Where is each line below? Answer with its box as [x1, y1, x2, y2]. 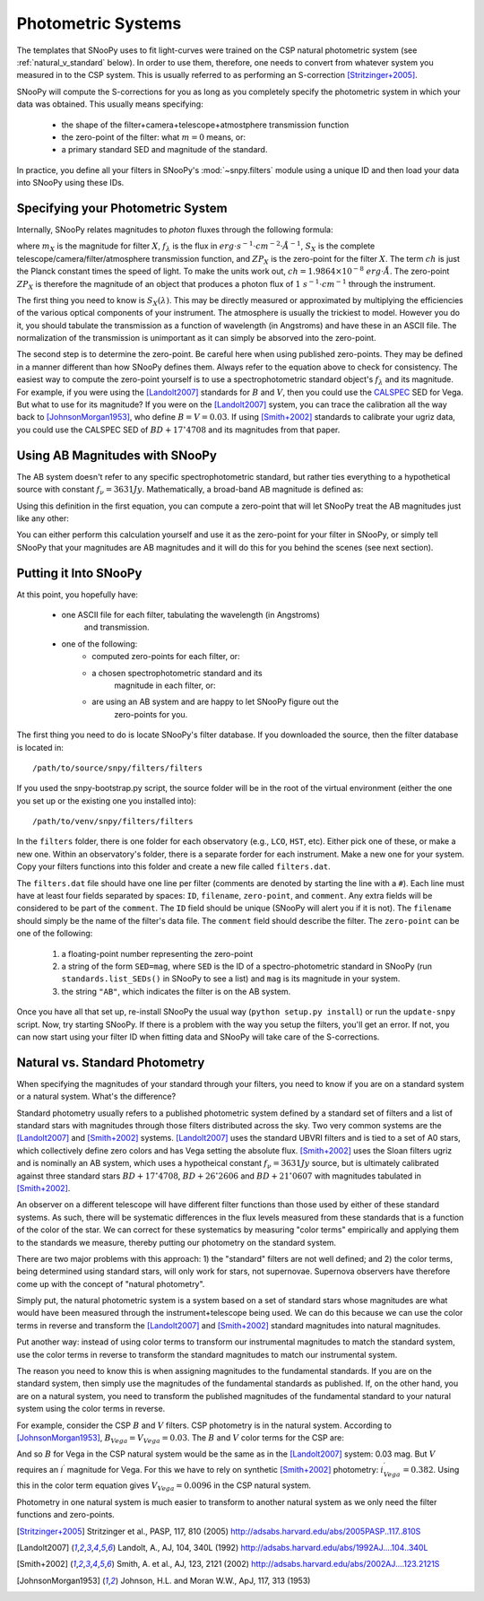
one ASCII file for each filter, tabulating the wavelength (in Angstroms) [61, 609, 320, 620]
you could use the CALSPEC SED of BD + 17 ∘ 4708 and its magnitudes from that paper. [16, 423, 341, 435]
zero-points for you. [114, 709, 188, 719]
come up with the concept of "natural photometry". [16, 1278, 205, 1289]
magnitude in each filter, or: [114, 680, 216, 691]
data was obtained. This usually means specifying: [16, 99, 203, 109]
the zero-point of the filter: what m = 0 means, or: [61, 131, 246, 143]
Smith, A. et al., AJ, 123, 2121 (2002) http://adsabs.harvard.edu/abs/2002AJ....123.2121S [117, 1559, 440, 1570]
